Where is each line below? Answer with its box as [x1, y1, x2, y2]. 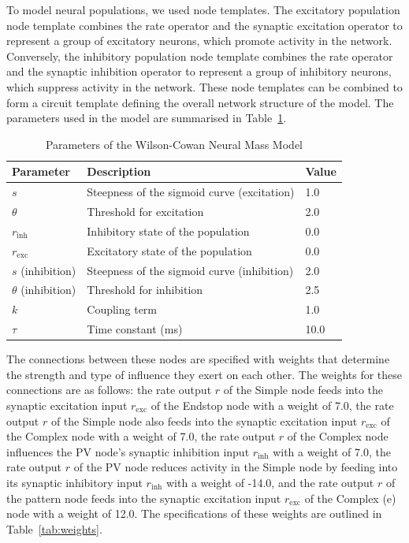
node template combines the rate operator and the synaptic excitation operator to [6, 17, 403, 33]
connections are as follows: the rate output [6, 381, 212, 398]
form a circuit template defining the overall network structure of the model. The [6, 94, 394, 110]
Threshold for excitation [87, 203, 204, 220]
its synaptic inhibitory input [6, 474, 143, 490]
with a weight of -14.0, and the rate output [165, 474, 374, 490]
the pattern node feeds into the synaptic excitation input [6, 489, 281, 506]
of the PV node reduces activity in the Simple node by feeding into [73, 459, 398, 475]
